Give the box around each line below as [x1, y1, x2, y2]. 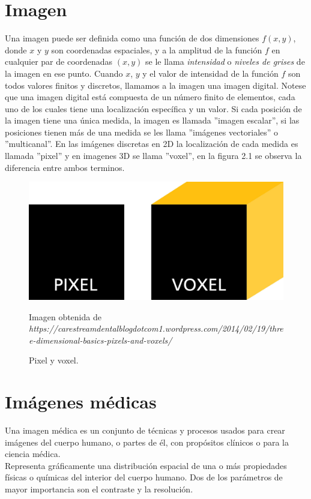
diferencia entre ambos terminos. [5, 161, 125, 173]
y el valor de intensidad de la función [142, 67, 279, 79]
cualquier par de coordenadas [5, 55, 113, 68]
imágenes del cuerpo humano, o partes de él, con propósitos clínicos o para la [5, 435, 289, 448]
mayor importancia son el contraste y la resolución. [5, 482, 193, 495]
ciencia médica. [5, 447, 61, 460]
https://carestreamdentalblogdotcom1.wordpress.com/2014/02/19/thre [29, 322, 283, 335]
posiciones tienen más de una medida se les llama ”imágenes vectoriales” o [5, 125, 279, 138]
